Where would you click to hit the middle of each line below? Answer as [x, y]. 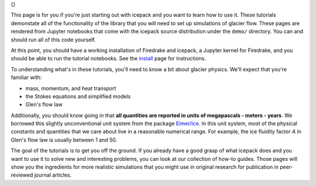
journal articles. [53, 175]
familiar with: [26, 77]
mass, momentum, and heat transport [71, 88]
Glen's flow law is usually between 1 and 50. [64, 140]
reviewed [22, 175]
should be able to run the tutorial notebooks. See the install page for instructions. [109, 58]
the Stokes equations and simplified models [78, 96]
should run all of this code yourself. [53, 39]
